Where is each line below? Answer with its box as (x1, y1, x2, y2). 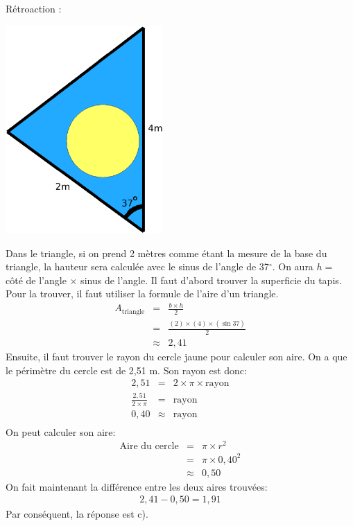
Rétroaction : (6, 1, 62, 15)
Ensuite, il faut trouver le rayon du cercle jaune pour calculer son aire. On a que (6, 349, 347, 364)
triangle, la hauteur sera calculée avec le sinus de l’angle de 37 (6, 259, 269, 274)
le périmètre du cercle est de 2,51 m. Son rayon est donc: (6, 362, 247, 377)
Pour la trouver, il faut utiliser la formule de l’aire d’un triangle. (6, 286, 279, 301)
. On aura (272, 259, 313, 274)
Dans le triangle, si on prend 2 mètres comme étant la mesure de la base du (6, 245, 327, 260)
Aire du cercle (119, 441, 179, 452)
